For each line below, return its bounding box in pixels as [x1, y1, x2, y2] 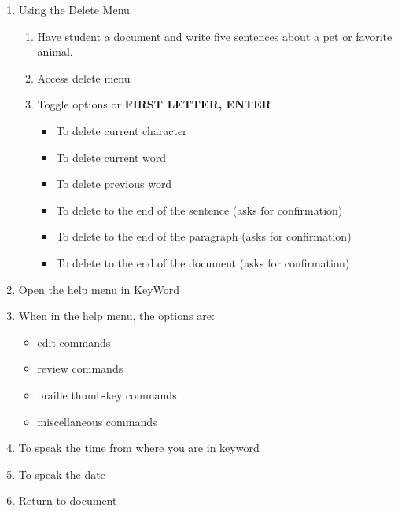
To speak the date [18, 465, 105, 482]
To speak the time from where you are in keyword [18, 439, 260, 456]
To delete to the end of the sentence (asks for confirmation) [56, 201, 343, 218]
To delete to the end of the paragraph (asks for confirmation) [56, 228, 352, 244]
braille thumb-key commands [37, 386, 177, 403]
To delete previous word [56, 175, 172, 192]
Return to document [18, 492, 117, 509]
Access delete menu [37, 69, 131, 86]
